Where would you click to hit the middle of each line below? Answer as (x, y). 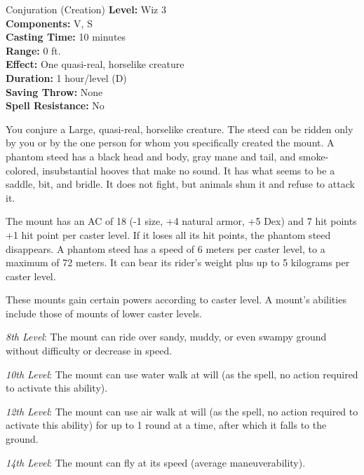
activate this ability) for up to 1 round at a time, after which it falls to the (166, 425)
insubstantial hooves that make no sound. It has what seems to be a (189, 170)
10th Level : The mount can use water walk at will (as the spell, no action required (182, 374)
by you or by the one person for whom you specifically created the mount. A (170, 143)
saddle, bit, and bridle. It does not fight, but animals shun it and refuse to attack (180, 184)
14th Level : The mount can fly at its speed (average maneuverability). (156, 462)
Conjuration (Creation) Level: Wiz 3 (86, 9)
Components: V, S (49, 23)
